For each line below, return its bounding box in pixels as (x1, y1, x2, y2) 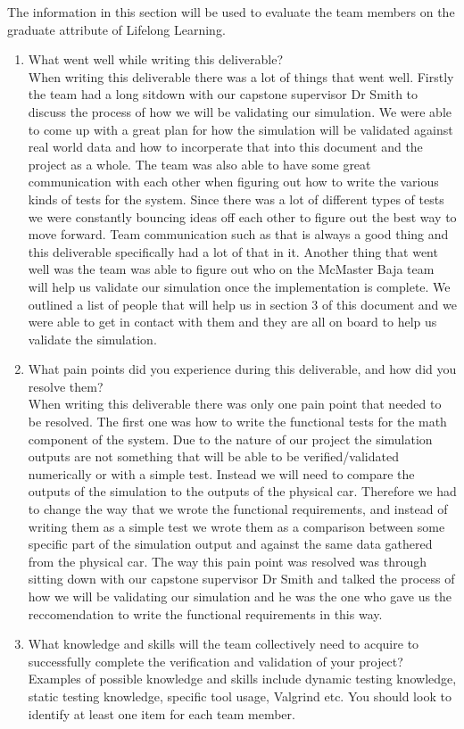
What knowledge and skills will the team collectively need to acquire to (28, 634, 419, 653)
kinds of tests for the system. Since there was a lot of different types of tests (28, 189, 444, 208)
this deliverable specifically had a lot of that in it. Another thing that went (28, 242, 438, 261)
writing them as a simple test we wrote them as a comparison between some (28, 517, 445, 535)
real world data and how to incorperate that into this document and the (28, 137, 423, 156)
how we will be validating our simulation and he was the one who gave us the (28, 587, 452, 605)
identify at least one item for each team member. (28, 704, 295, 723)
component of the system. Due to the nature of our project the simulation (28, 429, 433, 448)
